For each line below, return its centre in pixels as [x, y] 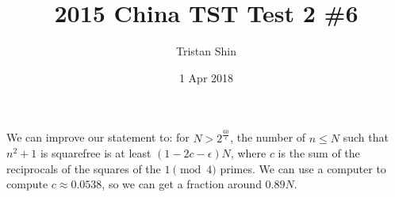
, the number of [268, 137]
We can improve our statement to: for [98, 137]
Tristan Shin [206, 51]
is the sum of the [319, 153]
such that [366, 137]
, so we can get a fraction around [182, 184]
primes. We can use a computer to [303, 168]
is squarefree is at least [96, 153]
